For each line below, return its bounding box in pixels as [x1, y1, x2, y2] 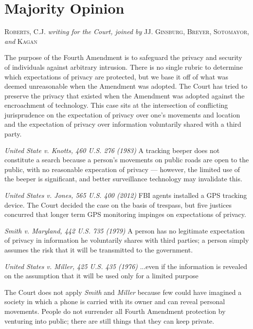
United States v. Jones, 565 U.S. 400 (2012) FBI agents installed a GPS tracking [4, 190, 247, 200]
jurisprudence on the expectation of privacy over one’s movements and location [4, 109, 240, 119]
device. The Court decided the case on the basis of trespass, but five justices [4, 199, 232, 210]
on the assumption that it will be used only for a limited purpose [4, 271, 199, 281]
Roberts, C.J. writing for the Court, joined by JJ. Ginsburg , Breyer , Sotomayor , [4, 26, 249, 37]
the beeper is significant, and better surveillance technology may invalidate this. [4, 174, 242, 184]
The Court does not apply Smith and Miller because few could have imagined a [4, 287, 242, 297]
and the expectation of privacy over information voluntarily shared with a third [4, 119, 241, 129]
